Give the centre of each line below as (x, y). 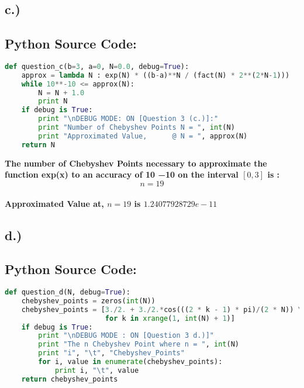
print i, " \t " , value (97, 370)
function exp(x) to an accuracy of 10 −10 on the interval (122, 174)
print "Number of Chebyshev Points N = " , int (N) (137, 128)
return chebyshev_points (70, 379)
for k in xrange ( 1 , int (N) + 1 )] (170, 318)
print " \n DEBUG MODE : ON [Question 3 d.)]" (126, 336)
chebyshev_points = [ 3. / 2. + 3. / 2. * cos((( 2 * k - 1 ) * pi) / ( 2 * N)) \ (162, 309)
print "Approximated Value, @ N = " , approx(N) (143, 136)
